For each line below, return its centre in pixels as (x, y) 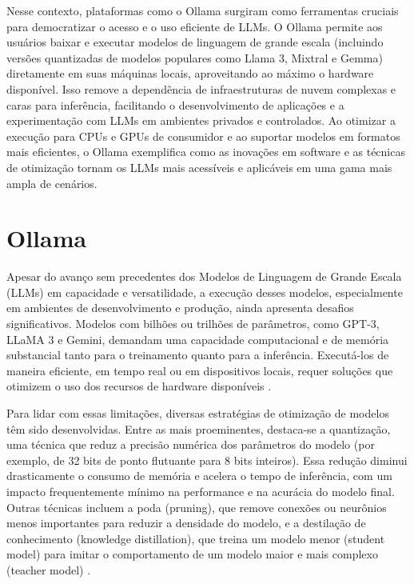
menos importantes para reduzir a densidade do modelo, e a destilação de (186, 523)
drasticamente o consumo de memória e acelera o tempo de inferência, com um (199, 476)
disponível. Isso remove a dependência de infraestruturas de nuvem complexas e (201, 88)
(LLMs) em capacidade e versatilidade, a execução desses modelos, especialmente (205, 292)
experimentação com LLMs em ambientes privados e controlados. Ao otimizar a (201, 120)
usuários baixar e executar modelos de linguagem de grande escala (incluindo (195, 42)
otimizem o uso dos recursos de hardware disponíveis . (139, 386)
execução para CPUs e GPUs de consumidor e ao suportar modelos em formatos (203, 136)
